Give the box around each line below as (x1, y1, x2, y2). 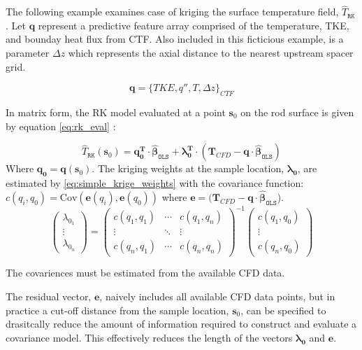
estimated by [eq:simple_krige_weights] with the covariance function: (6, 175, 304, 190)
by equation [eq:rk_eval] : (6, 118, 116, 133)
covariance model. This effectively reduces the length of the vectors (6, 330, 293, 344)
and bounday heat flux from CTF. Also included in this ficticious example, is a (6, 31, 344, 46)
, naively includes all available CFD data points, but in (99, 289, 335, 304)
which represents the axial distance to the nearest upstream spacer (68, 45, 354, 59)
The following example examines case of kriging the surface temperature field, (6, 4, 339, 19)
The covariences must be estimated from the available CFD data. (6, 265, 285, 280)
